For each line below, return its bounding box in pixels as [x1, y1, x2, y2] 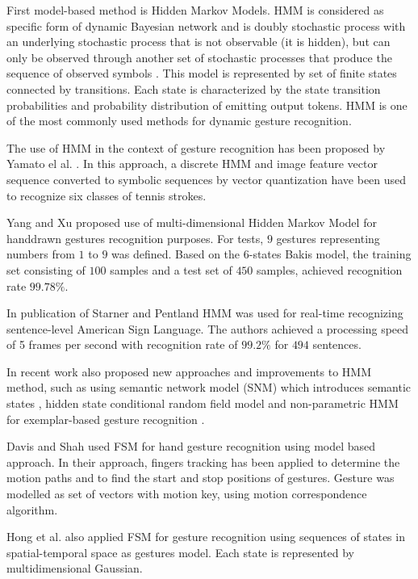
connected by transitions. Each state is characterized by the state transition [6, 80, 381, 97]
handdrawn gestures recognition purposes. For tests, [6, 229, 264, 246]
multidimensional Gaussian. [6, 560, 143, 577]
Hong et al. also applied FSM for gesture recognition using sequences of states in [6, 528, 405, 545]
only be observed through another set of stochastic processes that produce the [6, 48, 392, 65]
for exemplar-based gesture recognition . [6, 410, 205, 427]
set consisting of [6, 261, 86, 278]
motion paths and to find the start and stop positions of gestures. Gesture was [6, 469, 395, 486]
